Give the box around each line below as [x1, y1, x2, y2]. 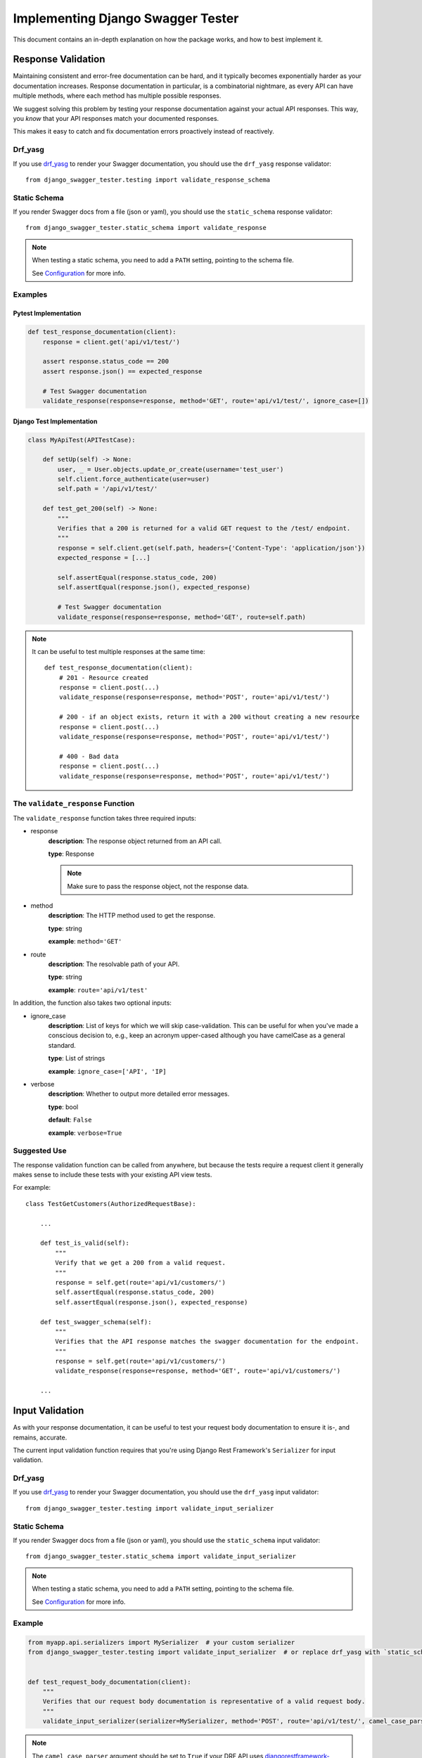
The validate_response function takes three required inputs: [13, 814, 197, 822]
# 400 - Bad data [58, 752, 119, 760]
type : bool [48, 1103, 79, 1111]
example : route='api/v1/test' [48, 985, 148, 994]
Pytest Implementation [13, 309, 82, 318]
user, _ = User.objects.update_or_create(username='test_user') [57, 465, 284, 473]
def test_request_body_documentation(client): [27, 1678, 191, 1686]
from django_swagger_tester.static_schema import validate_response [25, 224, 267, 232]
